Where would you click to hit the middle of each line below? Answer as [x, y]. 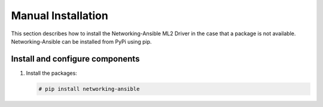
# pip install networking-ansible [89, 89]
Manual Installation [60, 16]
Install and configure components [75, 59]
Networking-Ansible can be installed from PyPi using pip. [81, 41]
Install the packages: [51, 73]
